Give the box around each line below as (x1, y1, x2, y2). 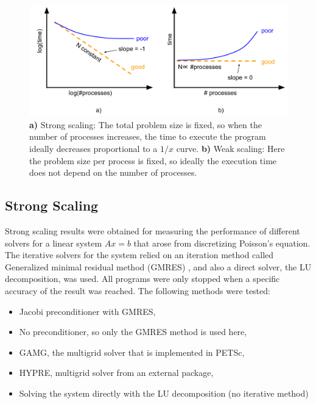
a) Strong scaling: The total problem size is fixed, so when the (29, 118, 262, 131)
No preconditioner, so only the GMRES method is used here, (19, 325, 247, 338)
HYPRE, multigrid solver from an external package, (19, 366, 214, 379)
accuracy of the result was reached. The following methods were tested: (5, 284, 270, 297)
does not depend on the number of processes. (29, 166, 197, 179)
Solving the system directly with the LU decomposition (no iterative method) (19, 386, 309, 399)
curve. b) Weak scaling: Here (176, 142, 285, 154)
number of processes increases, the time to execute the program (29, 130, 266, 143)
